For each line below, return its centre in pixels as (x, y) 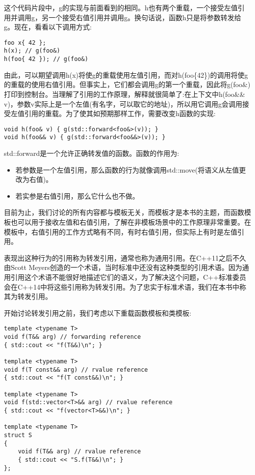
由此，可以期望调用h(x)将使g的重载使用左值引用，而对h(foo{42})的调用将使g (126, 74)
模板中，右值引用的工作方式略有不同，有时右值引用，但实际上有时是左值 (121, 231)
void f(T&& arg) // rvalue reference (79, 452)
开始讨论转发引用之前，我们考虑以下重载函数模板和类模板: (98, 312)
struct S (18, 435)
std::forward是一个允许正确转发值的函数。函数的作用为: (92, 153)
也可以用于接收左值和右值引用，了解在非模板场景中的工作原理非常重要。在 (131, 222)
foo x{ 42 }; (25, 43)
